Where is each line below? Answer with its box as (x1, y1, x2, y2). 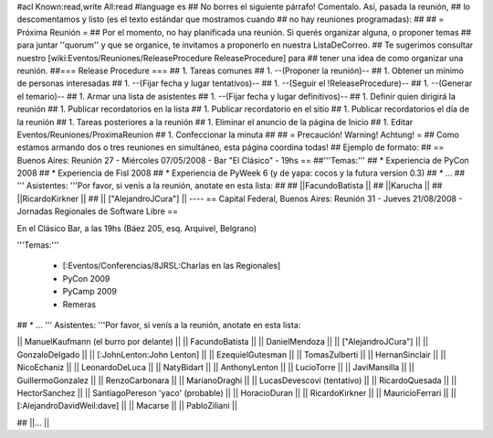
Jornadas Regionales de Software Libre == (16, 206, 178, 217)
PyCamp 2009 (62, 286, 118, 297)
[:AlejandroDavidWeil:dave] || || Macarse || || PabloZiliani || (16, 401, 237, 411)
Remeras (62, 298, 96, 310)
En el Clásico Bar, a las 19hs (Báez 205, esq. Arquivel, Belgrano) (16, 222, 257, 233)
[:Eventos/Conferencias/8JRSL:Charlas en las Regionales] (62, 261, 281, 272)
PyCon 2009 (62, 272, 110, 283)
